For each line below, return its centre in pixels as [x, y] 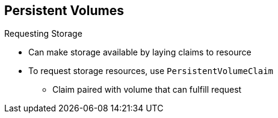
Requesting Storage [43, 34]
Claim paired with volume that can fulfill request [147, 90]
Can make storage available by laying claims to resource [140, 52]
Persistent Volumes [64, 11]
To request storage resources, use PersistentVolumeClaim [151, 71]
